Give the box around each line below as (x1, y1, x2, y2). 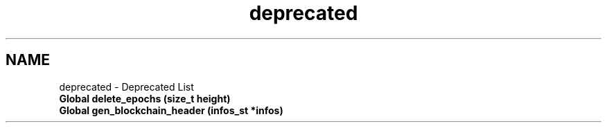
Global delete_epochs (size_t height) (59, 92, 231, 104)
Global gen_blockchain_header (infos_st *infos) (59, 104, 283, 116)
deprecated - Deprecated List (59, 80, 194, 93)
